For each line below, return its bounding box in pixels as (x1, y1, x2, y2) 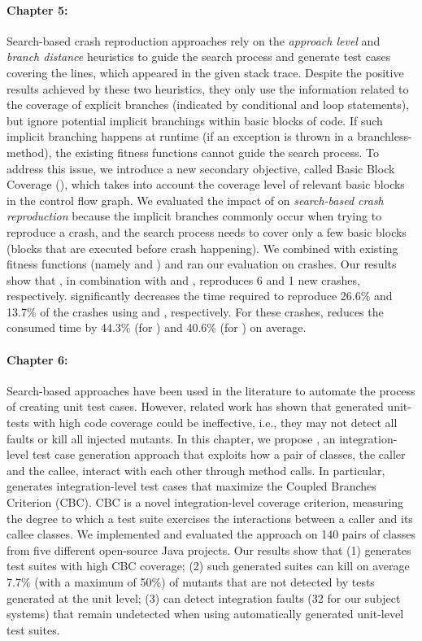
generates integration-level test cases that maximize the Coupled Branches (7, 477, 376, 495)
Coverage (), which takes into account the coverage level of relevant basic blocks (7, 176, 405, 193)
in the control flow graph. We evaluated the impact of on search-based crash (7, 191, 384, 208)
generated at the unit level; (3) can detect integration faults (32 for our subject (7, 589, 401, 606)
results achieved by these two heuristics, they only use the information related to (7, 80, 409, 97)
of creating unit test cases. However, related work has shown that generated (7, 398, 384, 415)
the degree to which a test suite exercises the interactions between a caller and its (7, 509, 413, 526)
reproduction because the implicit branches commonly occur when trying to (7, 207, 382, 225)
